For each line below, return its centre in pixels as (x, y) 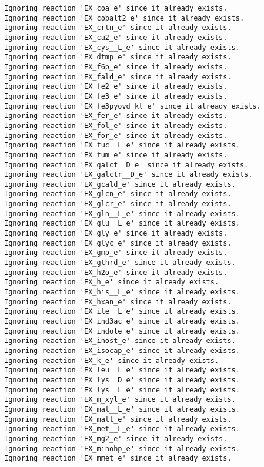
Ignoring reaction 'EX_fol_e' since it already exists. (116, 125)
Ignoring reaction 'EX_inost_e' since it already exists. (120, 341)
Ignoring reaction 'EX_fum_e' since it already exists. (116, 155)
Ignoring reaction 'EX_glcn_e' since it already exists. (118, 194)
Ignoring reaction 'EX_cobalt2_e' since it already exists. (124, 18)
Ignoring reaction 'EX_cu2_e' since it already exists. (116, 37)
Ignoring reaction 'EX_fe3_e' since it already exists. (116, 96)
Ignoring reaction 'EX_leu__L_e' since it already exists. (122, 370)
